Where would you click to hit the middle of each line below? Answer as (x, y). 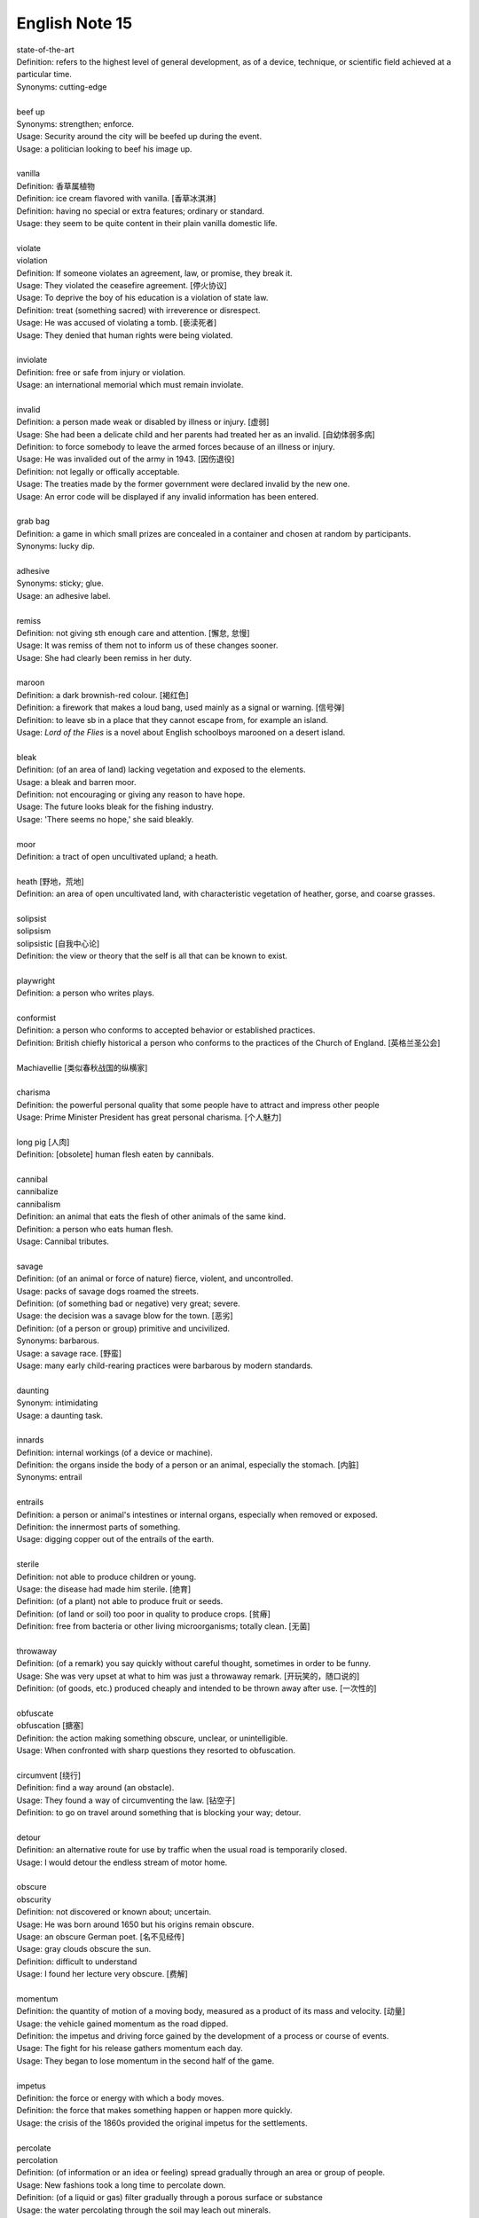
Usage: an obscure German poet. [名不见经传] (101, 1936)
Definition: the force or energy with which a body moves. (120, 2098)
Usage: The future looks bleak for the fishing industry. (115, 806)
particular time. (44, 75)
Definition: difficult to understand (77, 1962)
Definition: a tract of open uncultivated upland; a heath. (118, 856)
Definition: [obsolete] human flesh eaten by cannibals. (115, 1154)
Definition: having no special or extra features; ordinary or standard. (141, 211)
